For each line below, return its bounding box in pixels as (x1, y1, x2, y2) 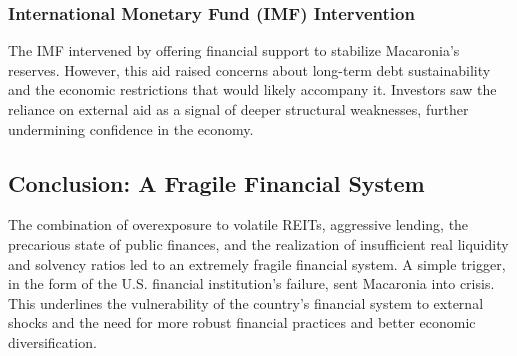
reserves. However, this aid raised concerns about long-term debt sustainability (8, 59, 491, 80)
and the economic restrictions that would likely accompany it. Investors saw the (8, 79, 497, 100)
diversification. (8, 331, 97, 352)
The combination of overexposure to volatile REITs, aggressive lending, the (8, 214, 469, 235)
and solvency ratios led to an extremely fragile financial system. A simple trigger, (8, 253, 506, 274)
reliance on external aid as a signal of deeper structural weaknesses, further (8, 99, 469, 119)
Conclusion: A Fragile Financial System (8, 167, 425, 198)
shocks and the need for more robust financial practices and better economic (8, 312, 476, 333)
